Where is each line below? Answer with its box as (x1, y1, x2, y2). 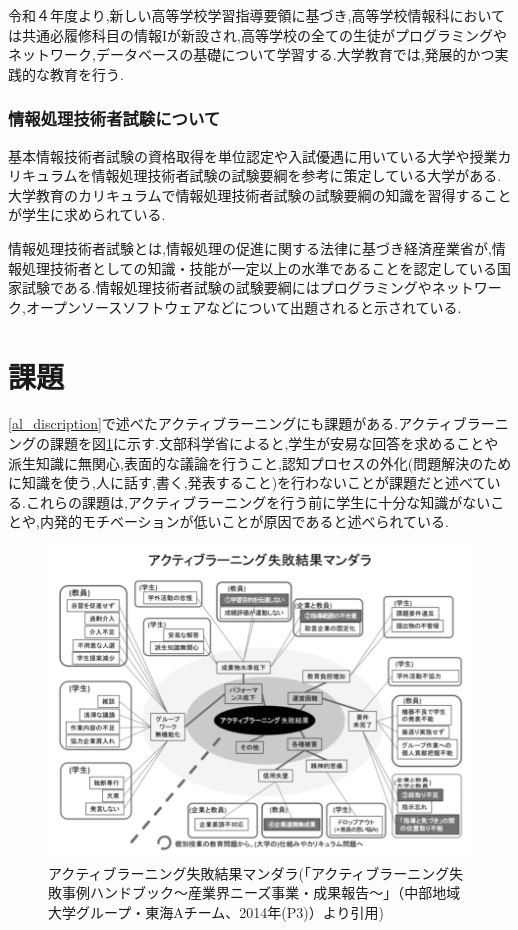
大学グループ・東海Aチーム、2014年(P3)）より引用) (48, 901, 384, 922)
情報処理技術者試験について (8, 106, 221, 131)
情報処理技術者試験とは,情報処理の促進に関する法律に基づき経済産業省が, (8, 237, 492, 258)
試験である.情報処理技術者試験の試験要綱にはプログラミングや (21, 277, 432, 298)
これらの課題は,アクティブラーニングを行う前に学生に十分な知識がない (25, 491, 491, 512)
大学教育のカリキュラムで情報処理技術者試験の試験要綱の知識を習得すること (8, 184, 512, 205)
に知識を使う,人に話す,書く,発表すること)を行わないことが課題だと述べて (8, 472, 487, 493)
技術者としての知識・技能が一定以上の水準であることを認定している (49, 257, 498, 278)
